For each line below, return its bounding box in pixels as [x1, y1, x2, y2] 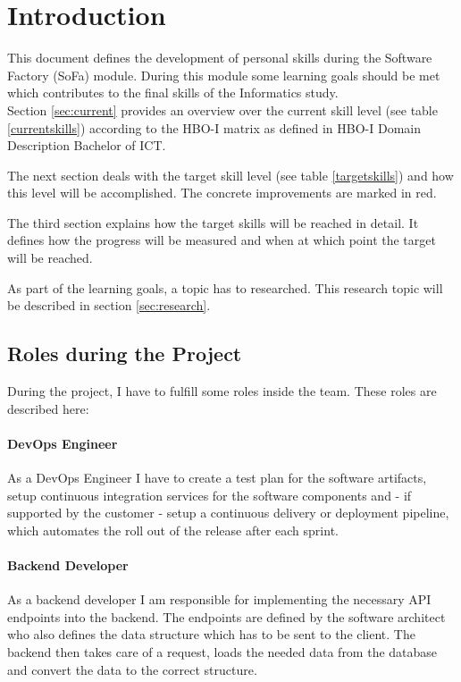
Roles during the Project [7, 340, 242, 367]
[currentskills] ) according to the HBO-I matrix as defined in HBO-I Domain [7, 118, 421, 137]
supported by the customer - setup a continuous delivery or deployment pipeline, [7, 503, 449, 522]
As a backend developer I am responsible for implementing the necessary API [7, 590, 432, 609]
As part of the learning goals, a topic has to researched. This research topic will [7, 278, 443, 297]
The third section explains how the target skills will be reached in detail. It [7, 213, 419, 232]
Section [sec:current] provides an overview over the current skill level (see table [7, 100, 438, 119]
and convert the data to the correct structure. [7, 660, 257, 678]
